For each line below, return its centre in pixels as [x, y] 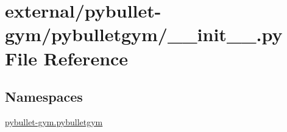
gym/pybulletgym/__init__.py [144, 34]
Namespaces [44, 97]
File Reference [67, 58]
